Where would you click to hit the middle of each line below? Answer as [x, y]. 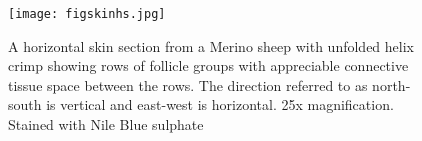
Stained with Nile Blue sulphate [106, 124]
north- [391, 84]
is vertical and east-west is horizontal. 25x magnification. [220, 104]
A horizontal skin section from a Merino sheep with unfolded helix [211, 45]
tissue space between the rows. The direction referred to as [188, 84]
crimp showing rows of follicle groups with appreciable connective [208, 65]
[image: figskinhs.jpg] [87, 14]
